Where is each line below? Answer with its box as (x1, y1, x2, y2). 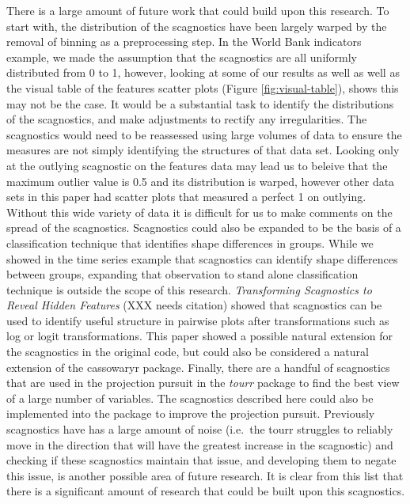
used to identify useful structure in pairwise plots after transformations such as (6, 312, 389, 328)
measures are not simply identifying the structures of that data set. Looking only (6, 142, 400, 158)
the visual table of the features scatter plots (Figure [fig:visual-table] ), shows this (6, 79, 399, 96)
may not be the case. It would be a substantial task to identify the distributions (6, 95, 394, 112)
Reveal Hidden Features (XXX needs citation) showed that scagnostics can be (6, 297, 382, 313)
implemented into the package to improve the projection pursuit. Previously (6, 405, 375, 422)
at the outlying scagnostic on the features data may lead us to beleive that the (6, 157, 388, 173)
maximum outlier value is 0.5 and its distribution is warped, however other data (6, 172, 395, 189)
